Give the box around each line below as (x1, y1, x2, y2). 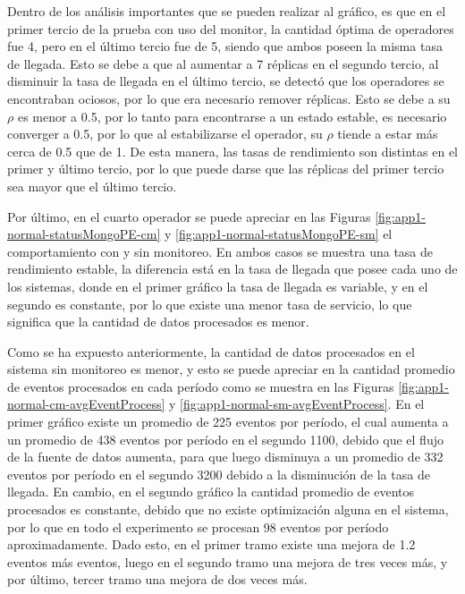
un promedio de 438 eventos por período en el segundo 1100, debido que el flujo (7, 429, 444, 448)
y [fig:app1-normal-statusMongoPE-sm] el (164, 225, 393, 243)
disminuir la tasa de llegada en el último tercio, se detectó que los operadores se (7, 72, 444, 90)
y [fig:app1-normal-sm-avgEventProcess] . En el (169, 395, 425, 413)
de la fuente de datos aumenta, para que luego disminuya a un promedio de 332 (7, 447, 444, 466)
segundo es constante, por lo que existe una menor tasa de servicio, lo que (7, 294, 412, 313)
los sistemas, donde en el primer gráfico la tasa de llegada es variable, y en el (7, 276, 428, 295)
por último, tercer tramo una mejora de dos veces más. (7, 570, 308, 589)
